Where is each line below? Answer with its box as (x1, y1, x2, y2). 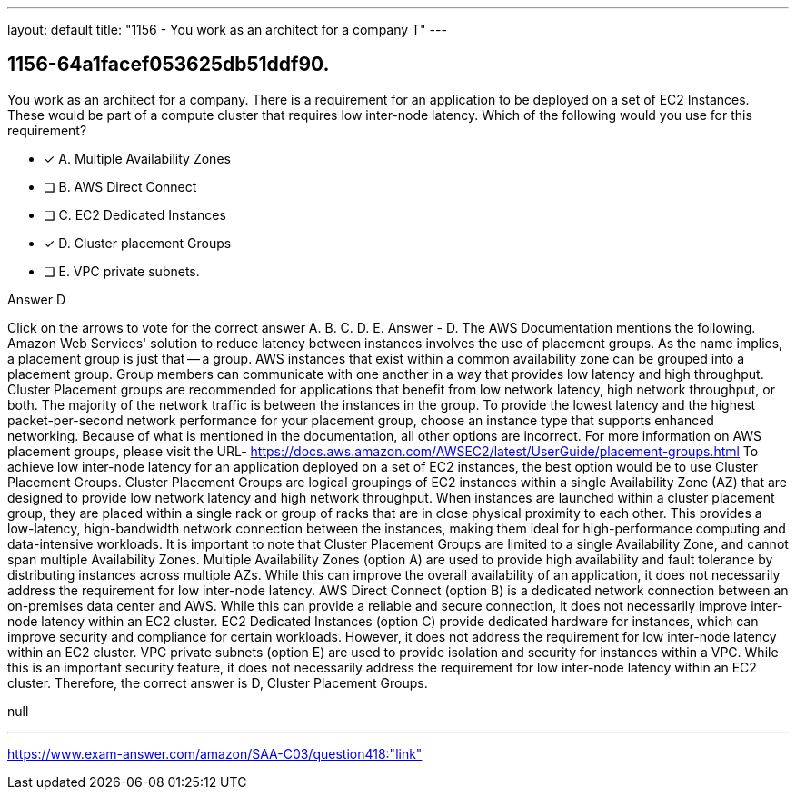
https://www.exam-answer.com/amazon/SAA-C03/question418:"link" (7, 745, 423, 762)
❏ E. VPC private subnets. (44, 263, 200, 279)
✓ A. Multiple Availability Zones (44, 150, 231, 166)
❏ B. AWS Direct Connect (44, 178, 197, 194)
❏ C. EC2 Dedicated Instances (44, 206, 226, 223)
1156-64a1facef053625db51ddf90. (7, 53, 330, 76)
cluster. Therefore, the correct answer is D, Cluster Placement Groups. (7, 674, 428, 691)
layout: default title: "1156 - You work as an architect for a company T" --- (7, 22, 447, 37)
